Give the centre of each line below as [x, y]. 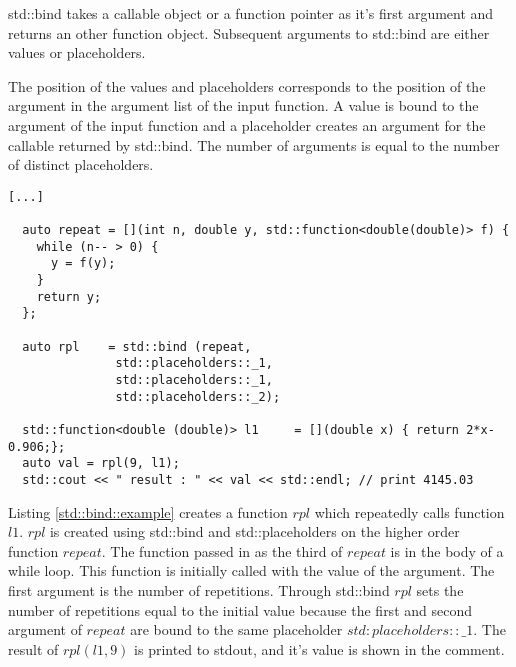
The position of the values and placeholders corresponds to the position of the [247, 85]
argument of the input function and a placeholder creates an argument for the [247, 124]
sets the [440, 589]
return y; [69, 296]
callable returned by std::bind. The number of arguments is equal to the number [254, 144]
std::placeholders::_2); [198, 396]
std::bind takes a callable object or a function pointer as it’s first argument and [251, 13]
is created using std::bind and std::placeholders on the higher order [254, 531]
